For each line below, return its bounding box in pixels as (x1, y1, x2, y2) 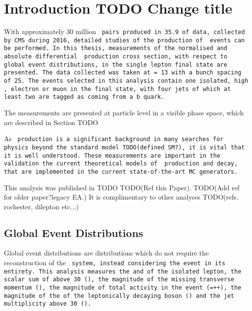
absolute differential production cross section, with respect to (4, 53, 228, 60)
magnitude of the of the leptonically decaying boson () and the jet (4, 292, 234, 299)
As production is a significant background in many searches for (4, 133, 224, 144)
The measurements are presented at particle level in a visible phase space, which (4, 108, 244, 118)
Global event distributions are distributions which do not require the (4, 248, 209, 258)
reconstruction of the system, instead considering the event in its (4, 257, 226, 268)
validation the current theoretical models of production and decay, (4, 160, 238, 167)
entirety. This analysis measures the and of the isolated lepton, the (4, 268, 241, 275)
